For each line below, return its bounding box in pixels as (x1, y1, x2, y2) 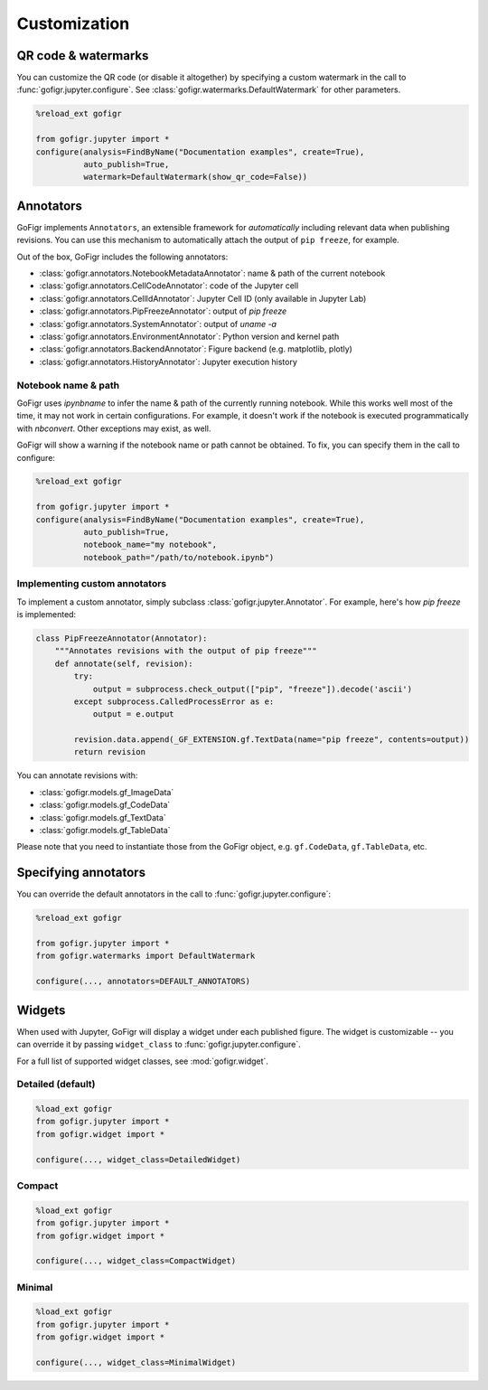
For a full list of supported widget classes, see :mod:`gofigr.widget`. (16, 1056, 268, 1066)
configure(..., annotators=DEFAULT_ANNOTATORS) (35, 976, 250, 987)
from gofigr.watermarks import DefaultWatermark (35, 951, 256, 962)
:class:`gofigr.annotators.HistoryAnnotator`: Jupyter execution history (39, 356, 298, 367)
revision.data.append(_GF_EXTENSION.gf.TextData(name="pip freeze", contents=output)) (73, 735, 470, 745)
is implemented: (16, 608, 77, 619)
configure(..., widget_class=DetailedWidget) (35, 1154, 241, 1165)
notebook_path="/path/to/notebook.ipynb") (82, 552, 275, 562)
